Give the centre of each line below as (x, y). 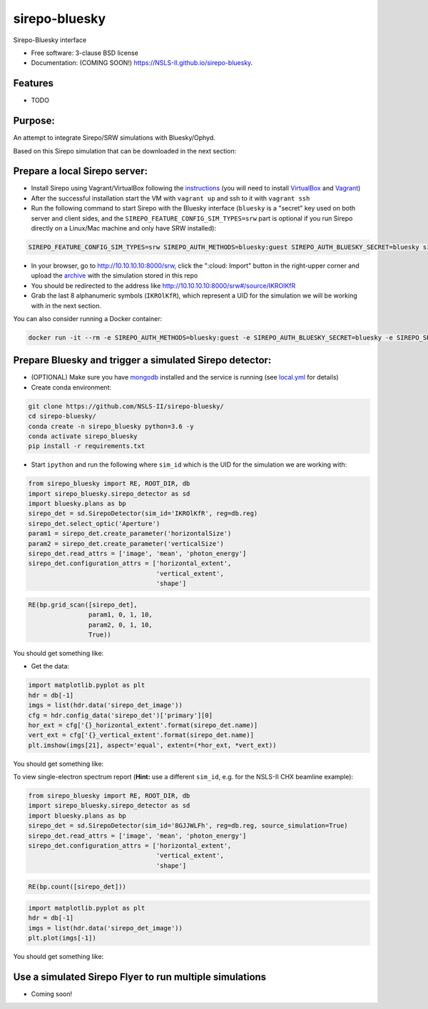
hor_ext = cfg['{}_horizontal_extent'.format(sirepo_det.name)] (143, 725)
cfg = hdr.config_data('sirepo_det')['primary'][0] (121, 715)
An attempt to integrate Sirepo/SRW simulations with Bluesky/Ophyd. (114, 138)
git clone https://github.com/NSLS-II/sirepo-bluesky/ (126, 406)
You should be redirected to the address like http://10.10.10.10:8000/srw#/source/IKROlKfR (163, 285)
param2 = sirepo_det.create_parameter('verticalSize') (126, 543)
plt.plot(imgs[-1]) (62, 938)
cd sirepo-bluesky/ (62, 416)
